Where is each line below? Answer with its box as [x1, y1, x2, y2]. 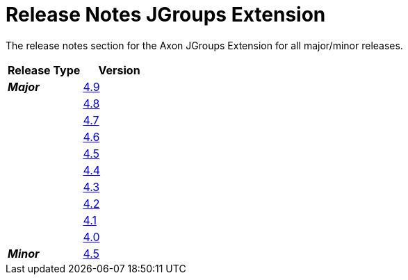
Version [98, 63, 140, 77]
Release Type [8, 63, 81, 77]
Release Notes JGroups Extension [6, 3, 326, 26]
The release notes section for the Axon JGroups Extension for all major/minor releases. [6, 39, 403, 51]
